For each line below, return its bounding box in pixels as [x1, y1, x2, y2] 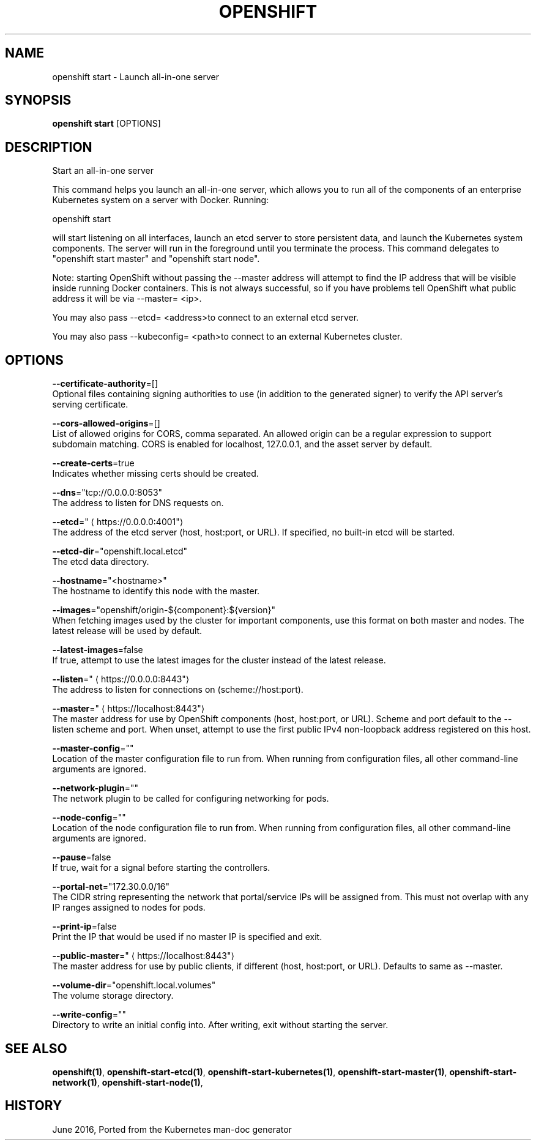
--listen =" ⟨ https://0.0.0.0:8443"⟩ [52, 674, 190, 685]
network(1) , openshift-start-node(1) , [52, 1076, 203, 1087]
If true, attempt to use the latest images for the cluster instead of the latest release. [52, 655, 386, 666]
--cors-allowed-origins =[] [52, 418, 160, 429]
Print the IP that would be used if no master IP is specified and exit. [52, 931, 322, 942]
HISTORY [5, 1098, 62, 1114]
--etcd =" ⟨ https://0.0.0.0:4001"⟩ [52, 517, 184, 528]
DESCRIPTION [5, 139, 92, 155]
